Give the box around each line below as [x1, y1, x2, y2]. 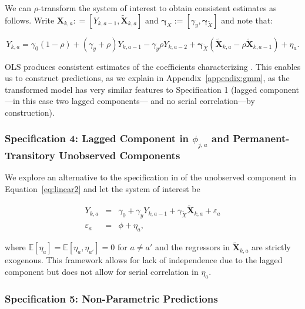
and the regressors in [155, 241, 230, 253]
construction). [5, 106, 55, 118]
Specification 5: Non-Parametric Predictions [5, 291, 218, 305]
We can [5, 2, 32, 14]
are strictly [252, 241, 291, 253]
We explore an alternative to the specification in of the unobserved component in [5, 171, 297, 183]
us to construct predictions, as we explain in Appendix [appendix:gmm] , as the [5, 72, 290, 84]
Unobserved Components [59, 147, 180, 162]
